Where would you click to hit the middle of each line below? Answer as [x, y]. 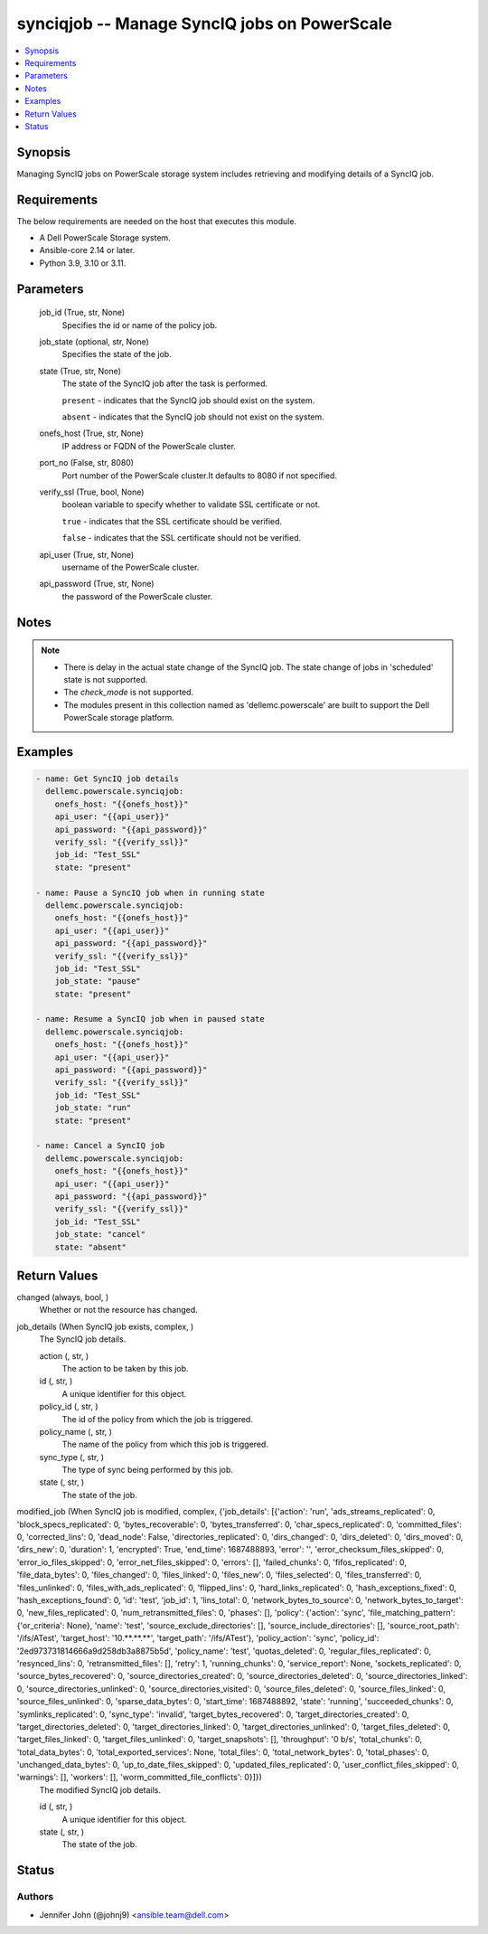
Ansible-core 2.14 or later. [87, 250]
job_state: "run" [93, 1108]
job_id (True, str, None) [82, 313]
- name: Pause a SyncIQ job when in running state [150, 892]
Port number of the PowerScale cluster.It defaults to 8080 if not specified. [200, 476]
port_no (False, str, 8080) [87, 463]
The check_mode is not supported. [129, 693]
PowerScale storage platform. [119, 718]
